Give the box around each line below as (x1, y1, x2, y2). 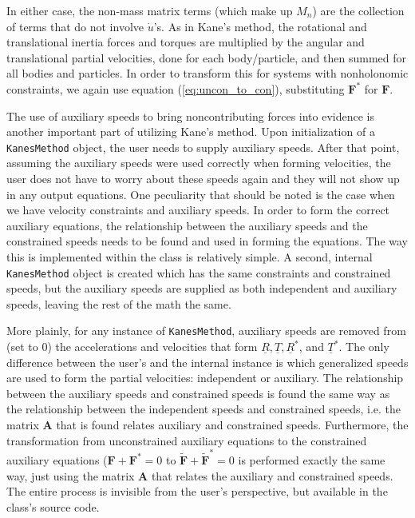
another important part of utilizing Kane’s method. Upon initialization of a (6, 123, 375, 140)
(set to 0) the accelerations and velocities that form (6, 338, 258, 355)
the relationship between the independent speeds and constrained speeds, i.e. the (6, 400, 401, 417)
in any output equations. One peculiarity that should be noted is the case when (6, 185, 395, 202)
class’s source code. (6, 498, 100, 515)
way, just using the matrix (6, 467, 135, 484)
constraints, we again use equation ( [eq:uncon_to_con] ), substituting (6, 80, 345, 97)
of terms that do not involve (6, 18, 144, 34)
